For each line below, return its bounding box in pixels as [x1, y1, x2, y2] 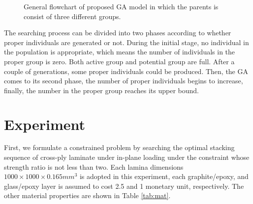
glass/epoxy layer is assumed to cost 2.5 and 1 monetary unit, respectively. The [4, 180, 244, 191]
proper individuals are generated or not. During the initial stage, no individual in [4, 37, 249, 47]
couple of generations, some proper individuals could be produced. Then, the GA [4, 66, 248, 76]
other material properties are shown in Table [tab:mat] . [4, 190, 171, 201]
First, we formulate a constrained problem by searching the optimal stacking [4, 142, 235, 153]
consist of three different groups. [24, 11, 121, 21]
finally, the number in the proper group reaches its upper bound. [4, 85, 199, 95]
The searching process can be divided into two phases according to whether [4, 27, 231, 38]
